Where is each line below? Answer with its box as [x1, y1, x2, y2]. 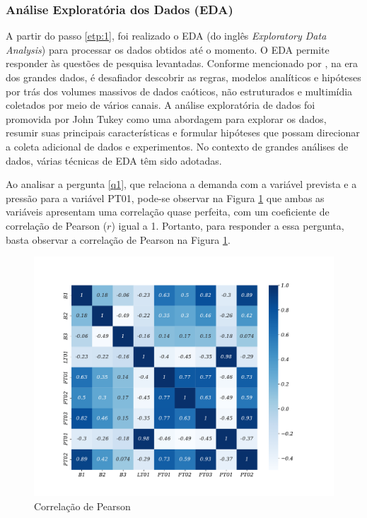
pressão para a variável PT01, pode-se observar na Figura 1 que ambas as [6, 190, 325, 205]
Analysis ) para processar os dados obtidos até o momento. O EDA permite [6, 42, 330, 57]
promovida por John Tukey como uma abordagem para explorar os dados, [6, 111, 327, 126]
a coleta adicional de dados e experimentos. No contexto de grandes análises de [6, 139, 349, 153]
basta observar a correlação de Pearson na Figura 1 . [6, 232, 231, 247]
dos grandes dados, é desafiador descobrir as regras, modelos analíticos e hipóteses [6, 70, 361, 84]
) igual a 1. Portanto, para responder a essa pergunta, [111, 218, 344, 232]
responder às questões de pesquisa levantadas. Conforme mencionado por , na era [6, 56, 359, 71]
